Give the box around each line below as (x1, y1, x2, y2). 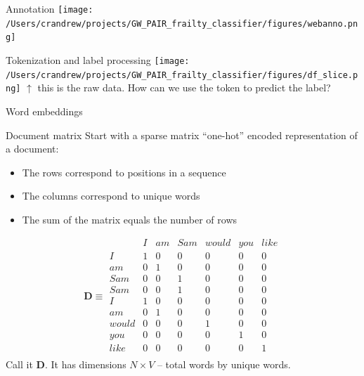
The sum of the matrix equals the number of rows (22, 212, 238, 226)
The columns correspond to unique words (22, 188, 200, 203)
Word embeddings (6, 103, 83, 118)
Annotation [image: (6, 1, 93, 15)
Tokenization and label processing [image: (6, 52, 190, 67)
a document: (6, 141, 59, 156)
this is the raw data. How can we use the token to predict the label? (37, 80, 331, 95)
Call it (6, 356, 33, 371)
